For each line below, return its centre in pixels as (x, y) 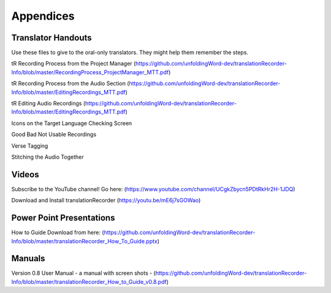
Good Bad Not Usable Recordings (54, 134)
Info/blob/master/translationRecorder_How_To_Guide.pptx (84, 241)
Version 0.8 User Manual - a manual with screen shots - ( (83, 273)
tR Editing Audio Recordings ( (48, 104)
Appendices (43, 16)
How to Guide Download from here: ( (58, 232)
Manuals (28, 258)
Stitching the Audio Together (48, 157)
